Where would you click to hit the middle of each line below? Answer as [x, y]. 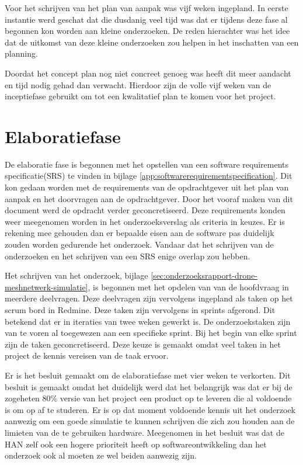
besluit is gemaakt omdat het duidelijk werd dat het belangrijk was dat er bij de [149, 386]
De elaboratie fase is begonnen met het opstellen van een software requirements [147, 164]
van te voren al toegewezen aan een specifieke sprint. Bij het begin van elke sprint [151, 333]
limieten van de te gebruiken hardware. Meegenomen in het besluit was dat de [144, 432]
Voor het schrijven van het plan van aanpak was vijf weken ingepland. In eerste [147, 8]
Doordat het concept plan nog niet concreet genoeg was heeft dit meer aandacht [148, 73]
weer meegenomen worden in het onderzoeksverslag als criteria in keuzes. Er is [145, 221]
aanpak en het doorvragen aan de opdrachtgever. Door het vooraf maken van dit [149, 198]
